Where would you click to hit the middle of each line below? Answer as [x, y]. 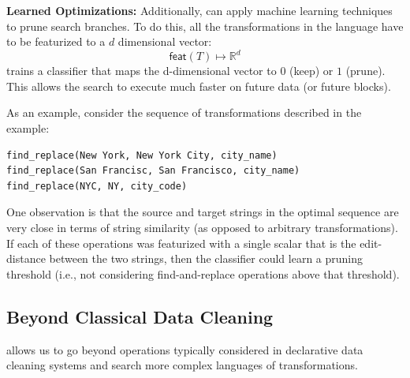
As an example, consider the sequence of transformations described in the [184, 112]
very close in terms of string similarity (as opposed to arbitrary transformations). [202, 228]
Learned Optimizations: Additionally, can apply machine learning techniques [199, 10]
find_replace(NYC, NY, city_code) [97, 186]
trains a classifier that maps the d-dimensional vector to [142, 71]
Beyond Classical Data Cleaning [140, 316]
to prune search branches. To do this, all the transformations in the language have [205, 26]
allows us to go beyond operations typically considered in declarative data [185, 349]
